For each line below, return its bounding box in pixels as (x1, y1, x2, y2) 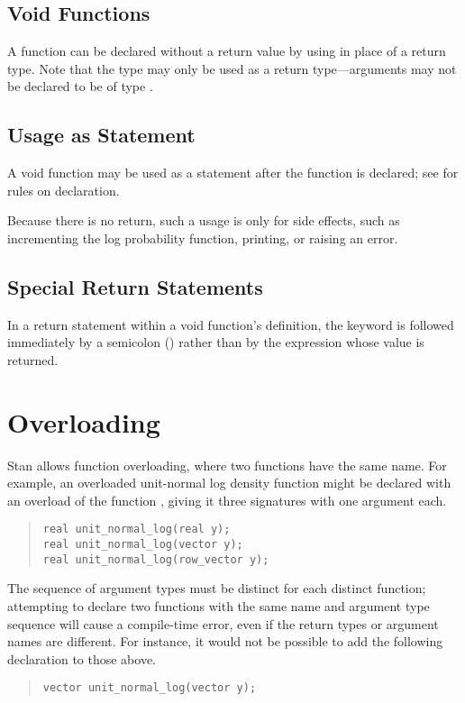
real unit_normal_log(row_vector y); (42, 552, 269, 566)
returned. (7, 350, 59, 369)
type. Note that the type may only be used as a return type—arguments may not (7, 59, 457, 78)
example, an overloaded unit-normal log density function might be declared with (7, 473, 451, 492)
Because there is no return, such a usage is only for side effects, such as (7, 211, 400, 230)
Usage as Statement (7, 121, 196, 149)
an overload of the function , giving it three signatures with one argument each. (7, 490, 447, 509)
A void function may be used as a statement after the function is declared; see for (7, 163, 459, 182)
